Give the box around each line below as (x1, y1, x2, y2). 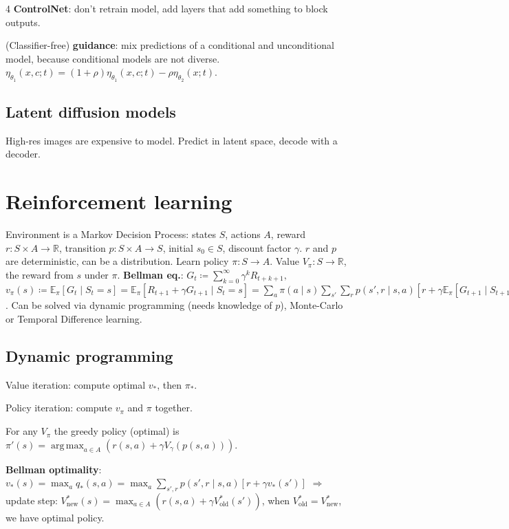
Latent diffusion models (6, 100, 176, 122)
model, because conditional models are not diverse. (6, 51, 220, 65)
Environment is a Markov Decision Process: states (6, 227, 217, 241)
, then (157, 377, 182, 391)
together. (155, 400, 193, 415)
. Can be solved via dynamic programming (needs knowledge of (6, 298, 272, 312)
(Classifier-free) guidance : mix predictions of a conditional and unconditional (6, 38, 334, 52)
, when (261, 493, 290, 508)
